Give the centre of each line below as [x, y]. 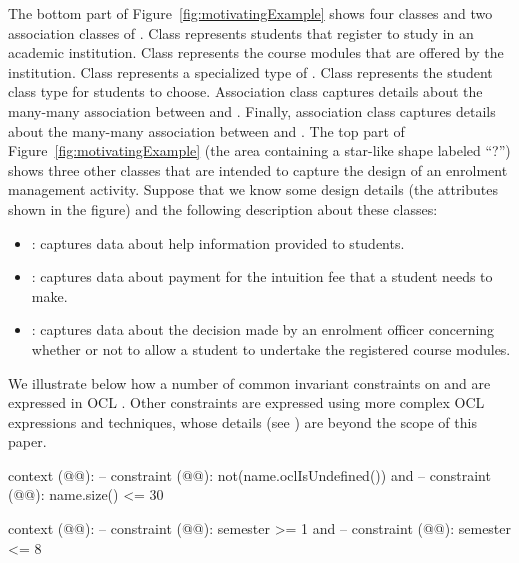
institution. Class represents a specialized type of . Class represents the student [250, 71]
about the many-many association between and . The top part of [206, 130]
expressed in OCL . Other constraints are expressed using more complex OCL [246, 402]
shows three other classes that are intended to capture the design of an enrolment [258, 169]
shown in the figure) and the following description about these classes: [223, 208]
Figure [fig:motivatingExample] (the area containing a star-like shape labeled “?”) [259, 150]
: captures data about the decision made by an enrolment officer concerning [263, 329]
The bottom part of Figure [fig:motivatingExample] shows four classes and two [250, 13]
